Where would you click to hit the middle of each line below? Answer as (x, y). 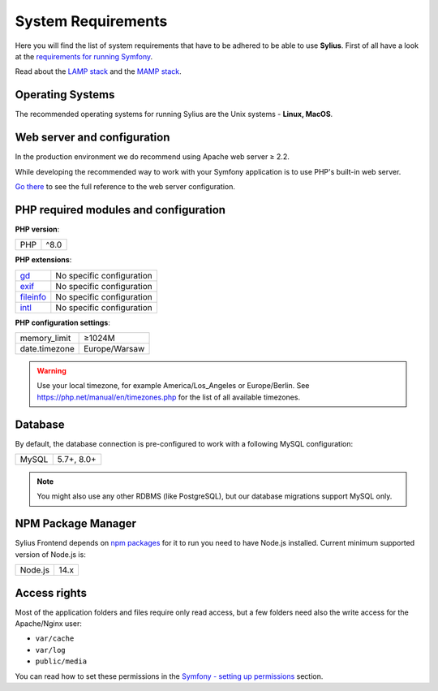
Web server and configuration (92, 138)
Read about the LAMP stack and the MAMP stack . (98, 71)
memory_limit (45, 338)
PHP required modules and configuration (120, 210)
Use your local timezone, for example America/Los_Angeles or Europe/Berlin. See (173, 386)
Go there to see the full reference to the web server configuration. (125, 186)
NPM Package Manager (76, 524)
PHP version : (37, 229)
